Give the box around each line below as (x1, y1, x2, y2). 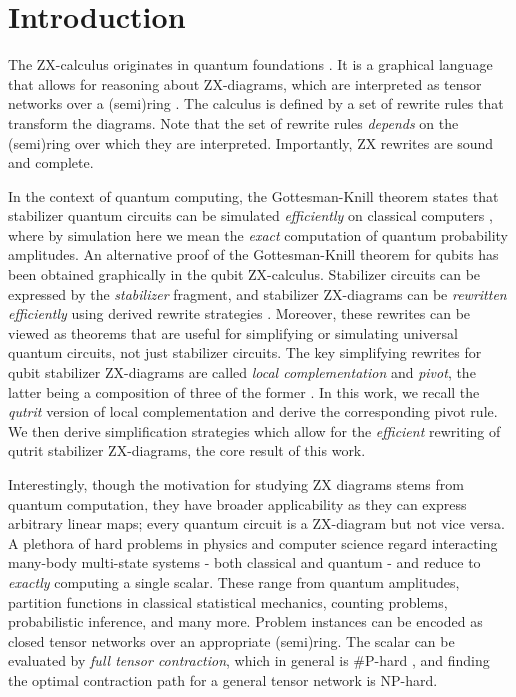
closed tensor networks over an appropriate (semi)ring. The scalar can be (8, 630, 455, 651)
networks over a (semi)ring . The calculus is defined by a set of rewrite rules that (8, 93, 504, 114)
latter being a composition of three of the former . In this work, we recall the (8, 381, 480, 402)
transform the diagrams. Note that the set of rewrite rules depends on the (8, 112, 459, 133)
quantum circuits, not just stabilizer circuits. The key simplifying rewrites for (8, 342, 482, 363)
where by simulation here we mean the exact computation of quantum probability (8, 224, 509, 245)
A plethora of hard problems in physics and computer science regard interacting (8, 532, 498, 553)
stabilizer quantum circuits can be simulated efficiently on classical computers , (8, 205, 493, 226)
